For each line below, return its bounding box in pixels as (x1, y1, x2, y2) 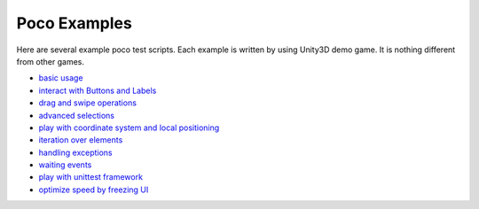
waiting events (38, 159, 92, 170)
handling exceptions (38, 147, 113, 158)
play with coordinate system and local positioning (38, 122, 220, 133)
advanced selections (38, 110, 115, 120)
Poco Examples (16, 13, 132, 33)
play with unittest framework (38, 172, 144, 182)
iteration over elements (38, 135, 123, 145)
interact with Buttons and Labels (38, 85, 157, 96)
